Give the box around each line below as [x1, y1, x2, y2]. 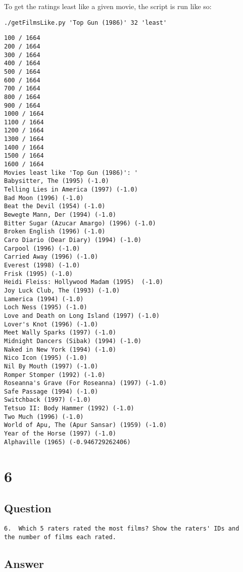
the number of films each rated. [4, 533, 116, 541]
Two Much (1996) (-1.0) [4, 413, 84, 420]
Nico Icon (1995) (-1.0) [4, 354, 87, 362]
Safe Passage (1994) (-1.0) [4, 388, 99, 395]
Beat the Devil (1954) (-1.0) [4, 203, 106, 210]
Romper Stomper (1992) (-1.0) [4, 371, 106, 378]
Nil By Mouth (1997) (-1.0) [4, 362, 99, 370]
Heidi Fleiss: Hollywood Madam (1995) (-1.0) [4, 278, 163, 286]
